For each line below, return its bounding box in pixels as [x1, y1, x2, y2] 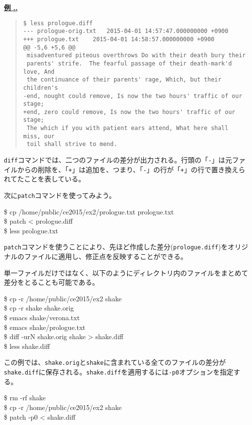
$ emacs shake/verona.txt [4, 312, 80, 323]
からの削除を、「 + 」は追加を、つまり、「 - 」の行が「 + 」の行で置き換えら [17, 164, 245, 174]
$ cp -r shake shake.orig [4, 303, 74, 313]
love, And [23, 68, 55, 75]
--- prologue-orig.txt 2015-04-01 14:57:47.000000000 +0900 [23, 28, 229, 35]
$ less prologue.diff [23, 19, 93, 27]
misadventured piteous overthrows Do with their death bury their [26, 52, 246, 59]
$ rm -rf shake [4, 392, 46, 403]
